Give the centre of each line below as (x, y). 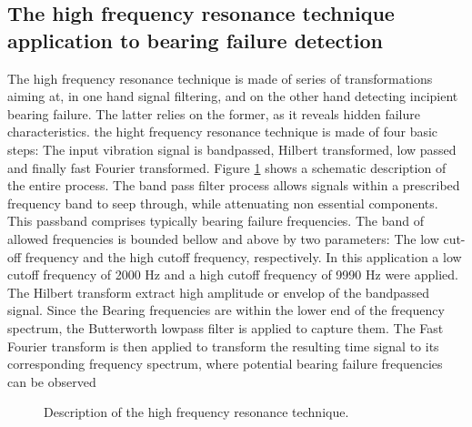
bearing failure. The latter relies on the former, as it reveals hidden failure (214, 113)
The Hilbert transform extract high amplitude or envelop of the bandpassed (219, 292)
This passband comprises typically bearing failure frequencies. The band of (216, 221)
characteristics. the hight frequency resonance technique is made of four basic (223, 132)
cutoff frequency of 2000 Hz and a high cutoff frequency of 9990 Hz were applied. (233, 274)
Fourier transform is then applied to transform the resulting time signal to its (223, 346)
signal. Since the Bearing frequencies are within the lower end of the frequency (226, 310)
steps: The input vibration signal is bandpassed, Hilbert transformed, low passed (232, 149)
